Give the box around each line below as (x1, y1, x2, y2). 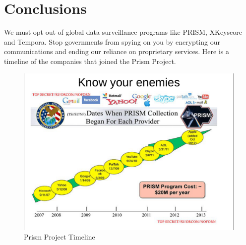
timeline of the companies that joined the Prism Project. (4, 56, 176, 66)
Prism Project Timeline (24, 232, 95, 242)
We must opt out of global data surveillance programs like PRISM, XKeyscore (4, 27, 242, 37)
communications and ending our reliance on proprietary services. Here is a (4, 46, 230, 57)
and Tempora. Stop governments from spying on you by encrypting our (4, 36, 220, 47)
